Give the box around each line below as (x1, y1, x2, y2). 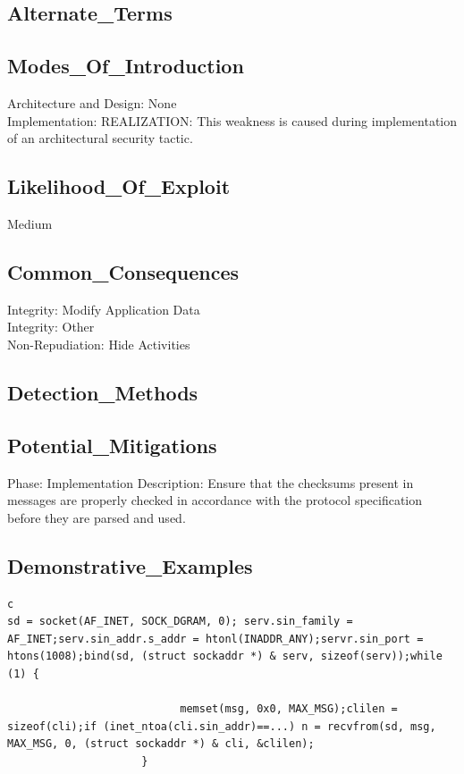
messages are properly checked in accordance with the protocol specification (7, 491, 423, 509)
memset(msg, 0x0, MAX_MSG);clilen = (180, 702, 398, 716)
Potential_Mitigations (7, 431, 217, 459)
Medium (7, 214, 53, 232)
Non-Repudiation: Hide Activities (7, 334, 190, 353)
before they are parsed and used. (7, 508, 186, 526)
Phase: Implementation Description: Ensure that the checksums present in (7, 473, 414, 492)
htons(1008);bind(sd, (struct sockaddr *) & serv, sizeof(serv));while (7, 650, 443, 663)
